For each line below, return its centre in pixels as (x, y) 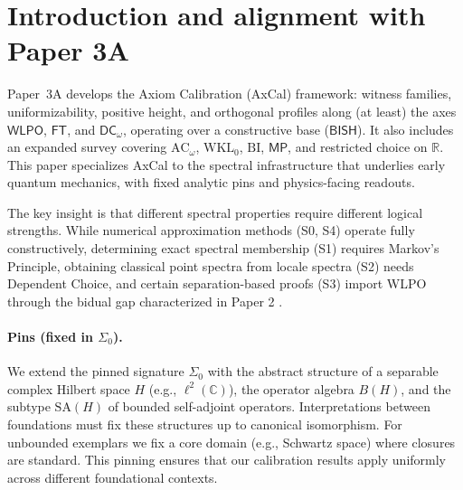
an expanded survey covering (87, 147)
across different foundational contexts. (113, 477)
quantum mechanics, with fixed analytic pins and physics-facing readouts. (211, 182)
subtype (29, 406)
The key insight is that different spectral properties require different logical (215, 212)
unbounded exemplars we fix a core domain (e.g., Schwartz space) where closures (231, 442)
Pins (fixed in (50, 337)
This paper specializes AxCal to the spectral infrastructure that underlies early (227, 164)
